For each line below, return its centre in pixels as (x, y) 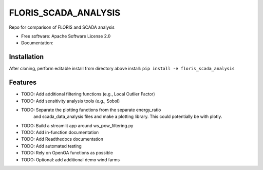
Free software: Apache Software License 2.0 (66, 36)
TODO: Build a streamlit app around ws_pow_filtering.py (77, 125)
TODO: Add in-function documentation (60, 132)
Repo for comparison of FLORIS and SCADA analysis (62, 27)
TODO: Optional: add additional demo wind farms (71, 160)
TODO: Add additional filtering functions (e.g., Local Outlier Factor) (88, 94)
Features (23, 83)
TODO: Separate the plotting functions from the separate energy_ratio (91, 110)
